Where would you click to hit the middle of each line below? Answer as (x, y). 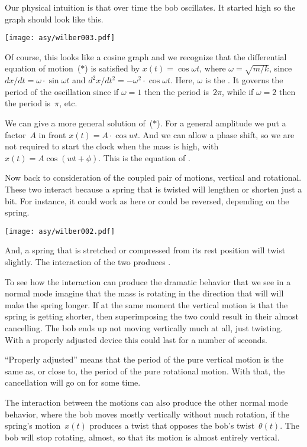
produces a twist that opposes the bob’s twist (172, 425)
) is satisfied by (112, 68)
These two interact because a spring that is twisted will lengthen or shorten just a (153, 189)
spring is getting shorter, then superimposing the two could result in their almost (152, 316)
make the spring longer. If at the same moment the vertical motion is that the (146, 304)
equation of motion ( (43, 68)
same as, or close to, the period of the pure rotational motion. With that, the (145, 371)
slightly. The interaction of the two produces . (88, 261)
